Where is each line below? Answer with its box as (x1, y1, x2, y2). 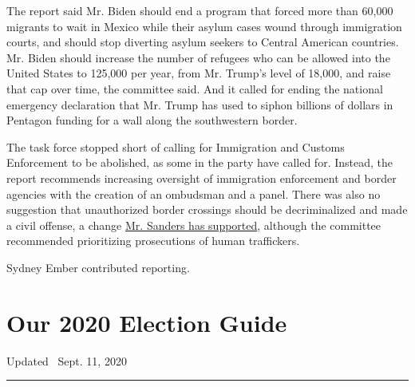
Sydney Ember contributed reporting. (6, 259, 190, 275)
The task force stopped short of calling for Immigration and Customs (6, 138, 345, 155)
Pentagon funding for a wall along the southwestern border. (6, 112, 298, 128)
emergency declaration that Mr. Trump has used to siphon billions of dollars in (6, 96, 393, 113)
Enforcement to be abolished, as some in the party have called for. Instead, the (6, 154, 393, 171)
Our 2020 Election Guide (6, 306, 287, 338)
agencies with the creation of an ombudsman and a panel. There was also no (6, 185, 381, 202)
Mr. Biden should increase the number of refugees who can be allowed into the (6, 49, 390, 65)
